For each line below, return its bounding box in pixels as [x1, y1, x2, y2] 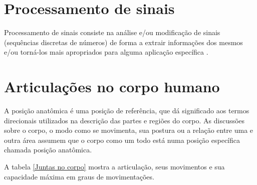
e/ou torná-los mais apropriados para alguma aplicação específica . [4, 47, 208, 57]
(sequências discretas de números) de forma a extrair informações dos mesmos [4, 37, 243, 47]
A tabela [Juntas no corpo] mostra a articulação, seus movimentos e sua [4, 161, 225, 171]
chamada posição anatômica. [4, 144, 92, 155]
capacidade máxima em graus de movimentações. [4, 171, 154, 181]
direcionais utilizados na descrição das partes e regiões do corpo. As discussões [4, 115, 245, 125]
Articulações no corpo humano [4, 76, 220, 97]
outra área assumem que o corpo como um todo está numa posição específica [4, 134, 240, 145]
